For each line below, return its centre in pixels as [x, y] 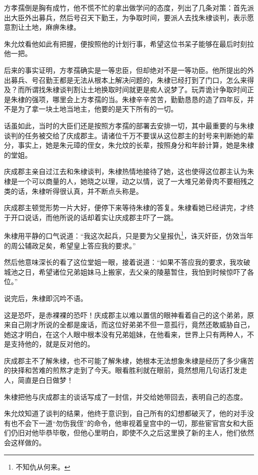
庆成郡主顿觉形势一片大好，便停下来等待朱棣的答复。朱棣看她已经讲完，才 [126, 208]
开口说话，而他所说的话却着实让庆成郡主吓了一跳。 [94, 217]
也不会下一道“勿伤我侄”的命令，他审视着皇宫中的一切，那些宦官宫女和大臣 [132, 423]
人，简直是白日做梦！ [39, 380]
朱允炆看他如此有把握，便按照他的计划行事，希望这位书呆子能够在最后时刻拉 [129, 43]
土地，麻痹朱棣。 [52, 27]
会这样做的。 [25, 443]
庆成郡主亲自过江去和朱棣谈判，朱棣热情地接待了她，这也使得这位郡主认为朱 [129, 171]
